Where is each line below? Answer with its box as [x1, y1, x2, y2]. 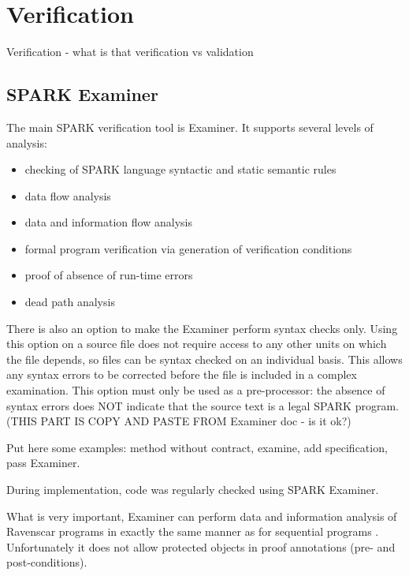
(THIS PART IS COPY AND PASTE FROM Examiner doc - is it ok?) [6, 413, 351, 429]
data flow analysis [24, 187, 111, 204]
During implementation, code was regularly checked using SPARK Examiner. [6, 481, 379, 498]
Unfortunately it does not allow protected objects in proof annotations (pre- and [6, 538, 396, 555]
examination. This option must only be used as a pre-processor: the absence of [6, 382, 385, 398]
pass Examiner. [6, 454, 80, 471]
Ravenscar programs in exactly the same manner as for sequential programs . [6, 523, 379, 540]
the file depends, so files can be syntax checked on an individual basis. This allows [6, 350, 403, 367]
